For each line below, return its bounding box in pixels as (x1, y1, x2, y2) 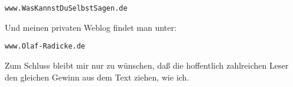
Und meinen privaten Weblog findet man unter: (5, 21, 177, 33)
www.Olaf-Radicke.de (5, 42, 86, 51)
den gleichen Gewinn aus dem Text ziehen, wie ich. (5, 70, 190, 83)
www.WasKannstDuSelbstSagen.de (5, 4, 128, 12)
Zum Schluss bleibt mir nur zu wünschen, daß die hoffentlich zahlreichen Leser (5, 59, 289, 71)
